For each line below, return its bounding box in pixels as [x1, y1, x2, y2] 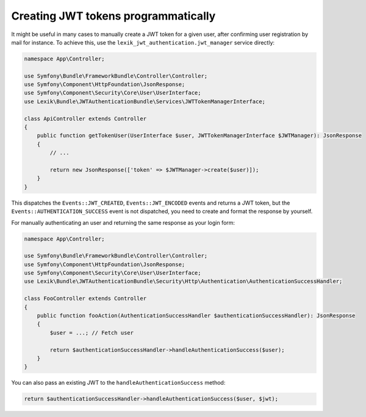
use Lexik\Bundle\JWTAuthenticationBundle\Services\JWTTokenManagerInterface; [24, 98, 265, 105]
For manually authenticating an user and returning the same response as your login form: [11, 219, 235, 226]
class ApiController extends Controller [24, 115, 146, 122]
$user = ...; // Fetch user [49, 329, 134, 336]
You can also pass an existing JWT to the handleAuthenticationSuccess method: [11, 379, 226, 386]
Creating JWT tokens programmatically [11, 9, 216, 23]
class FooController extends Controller [24, 295, 146, 302]
